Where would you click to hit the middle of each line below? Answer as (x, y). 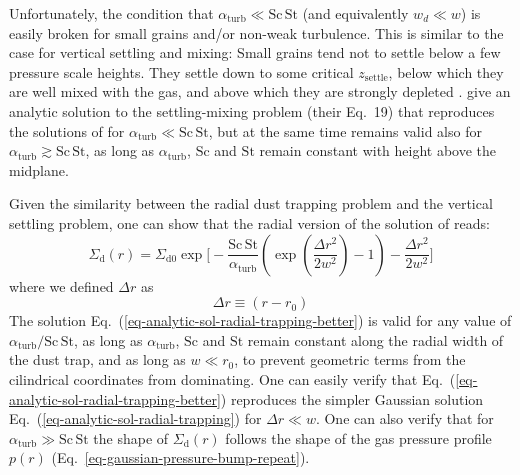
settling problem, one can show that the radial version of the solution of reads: (249, 222)
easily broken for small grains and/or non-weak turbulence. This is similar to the (256, 32)
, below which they (446, 71)
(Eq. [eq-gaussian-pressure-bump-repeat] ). (180, 457)
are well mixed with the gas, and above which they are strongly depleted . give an (260, 91)
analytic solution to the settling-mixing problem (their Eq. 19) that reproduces (252, 110)
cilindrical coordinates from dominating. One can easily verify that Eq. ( (232, 378)
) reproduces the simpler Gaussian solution (352, 398)
